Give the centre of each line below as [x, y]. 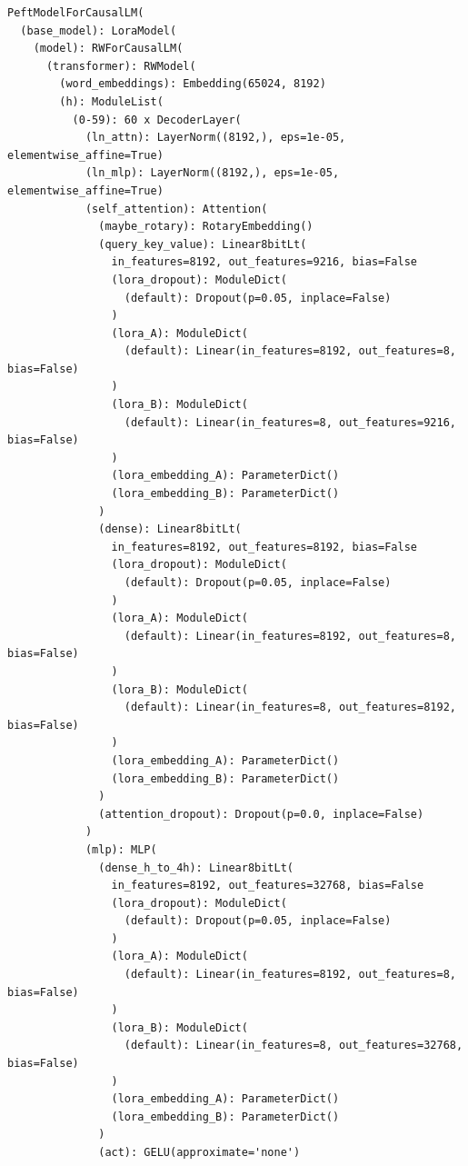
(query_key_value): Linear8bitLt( [203, 244]
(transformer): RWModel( [121, 66]
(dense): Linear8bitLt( [170, 529]
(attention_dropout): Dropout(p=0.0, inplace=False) [261, 814]
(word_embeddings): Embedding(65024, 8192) [193, 84]
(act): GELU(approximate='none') [199, 1152]
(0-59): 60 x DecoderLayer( [157, 120]
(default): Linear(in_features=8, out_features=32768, [294, 1046]
